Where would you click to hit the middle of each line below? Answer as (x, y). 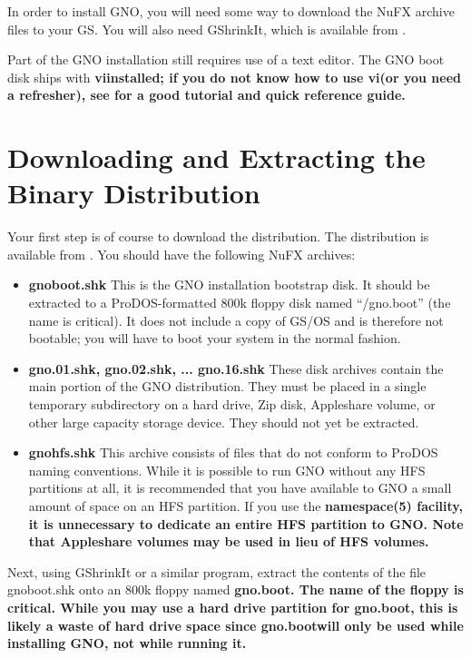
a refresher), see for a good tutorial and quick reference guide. (206, 95)
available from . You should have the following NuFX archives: (182, 254)
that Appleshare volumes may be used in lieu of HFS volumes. (229, 541)
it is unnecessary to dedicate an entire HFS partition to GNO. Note (246, 523)
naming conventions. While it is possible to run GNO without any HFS (227, 470)
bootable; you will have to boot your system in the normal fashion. (215, 338)
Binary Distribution (134, 193)
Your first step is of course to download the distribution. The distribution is (218, 236)
